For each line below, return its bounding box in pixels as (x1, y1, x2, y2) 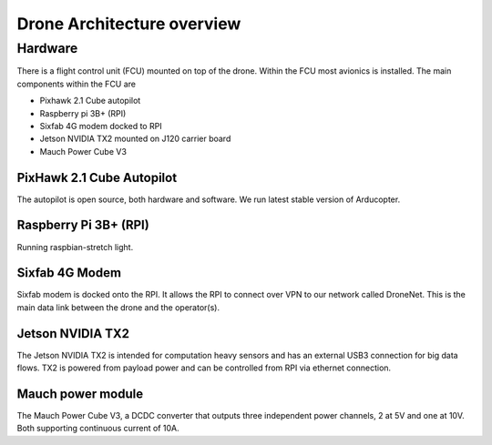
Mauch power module (16, 386, 144, 401)
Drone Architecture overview (16, 14, 241, 34)
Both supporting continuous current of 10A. (16, 423, 179, 434)
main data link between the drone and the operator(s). (16, 301, 220, 313)
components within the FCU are (16, 78, 137, 89)
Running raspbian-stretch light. (16, 241, 134, 252)
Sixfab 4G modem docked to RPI (39, 120, 163, 131)
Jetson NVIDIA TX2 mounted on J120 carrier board (39, 133, 231, 145)
